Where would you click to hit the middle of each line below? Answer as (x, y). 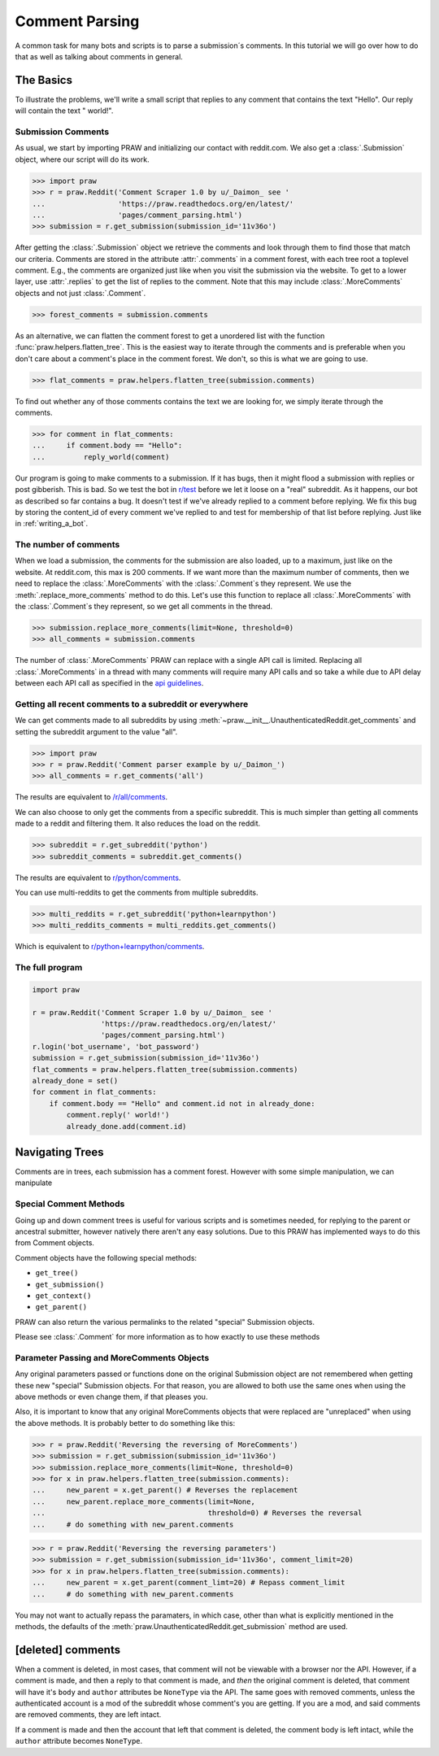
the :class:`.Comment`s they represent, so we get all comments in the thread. (144, 606)
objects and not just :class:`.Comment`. (80, 293)
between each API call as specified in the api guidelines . (109, 683)
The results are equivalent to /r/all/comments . (91, 797)
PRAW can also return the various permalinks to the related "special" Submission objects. (165, 1322)
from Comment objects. (55, 1243)
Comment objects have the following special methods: (106, 1257)
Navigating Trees (59, 1152)
